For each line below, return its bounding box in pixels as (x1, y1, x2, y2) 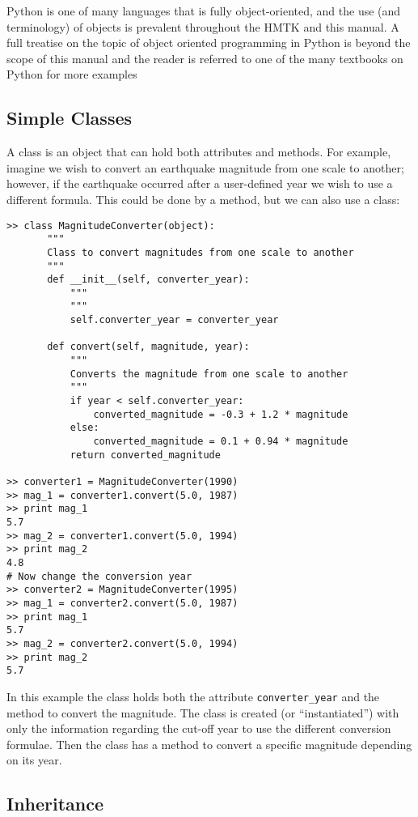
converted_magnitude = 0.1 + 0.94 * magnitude (93, 436, 348, 448)
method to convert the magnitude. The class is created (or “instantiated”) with (6, 704, 399, 721)
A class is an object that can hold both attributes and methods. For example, (6, 143, 391, 160)
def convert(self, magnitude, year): (47, 341, 250, 353)
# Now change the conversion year (6, 570, 192, 582)
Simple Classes (6, 105, 133, 130)
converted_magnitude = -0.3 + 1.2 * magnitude (93, 408, 348, 420)
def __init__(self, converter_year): (47, 274, 250, 286)
